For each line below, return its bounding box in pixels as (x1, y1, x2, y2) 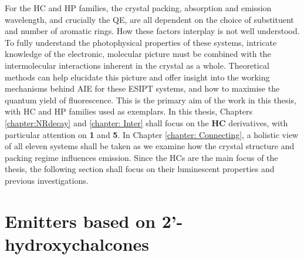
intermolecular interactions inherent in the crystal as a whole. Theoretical (5, 59, 269, 71)
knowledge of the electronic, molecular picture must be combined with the (5, 48, 271, 60)
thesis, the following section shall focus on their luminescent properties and (5, 163, 275, 175)
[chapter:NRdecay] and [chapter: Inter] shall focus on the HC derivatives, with (5, 116, 288, 129)
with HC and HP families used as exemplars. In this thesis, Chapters (5, 105, 253, 117)
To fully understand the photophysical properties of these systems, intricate (5, 36, 277, 48)
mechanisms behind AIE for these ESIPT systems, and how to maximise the (5, 82, 280, 95)
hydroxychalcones (5, 231, 150, 255)
